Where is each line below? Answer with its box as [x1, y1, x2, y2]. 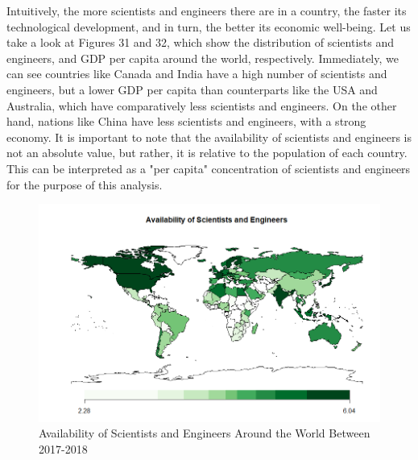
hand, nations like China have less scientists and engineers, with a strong [6, 113, 366, 130]
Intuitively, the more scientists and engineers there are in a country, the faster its [6, 2, 407, 19]
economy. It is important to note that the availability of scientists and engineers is [6, 128, 412, 145]
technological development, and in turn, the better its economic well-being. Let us [6, 18, 411, 35]
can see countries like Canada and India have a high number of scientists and [6, 65, 387, 82]
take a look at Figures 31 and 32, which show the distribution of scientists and [6, 34, 395, 51]
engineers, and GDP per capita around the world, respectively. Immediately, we [6, 49, 399, 66]
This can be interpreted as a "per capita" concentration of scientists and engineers [6, 160, 411, 176]
